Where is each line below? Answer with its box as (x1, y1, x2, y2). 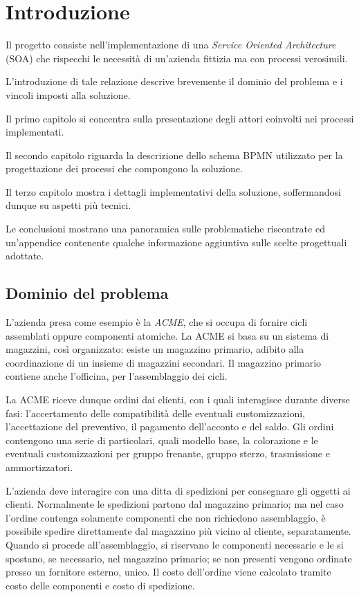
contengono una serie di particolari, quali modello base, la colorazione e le (6, 432, 318, 447)
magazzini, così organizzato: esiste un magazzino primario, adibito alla (6, 342, 304, 356)
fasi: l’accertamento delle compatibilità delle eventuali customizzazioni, (6, 405, 306, 420)
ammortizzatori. (6, 459, 73, 474)
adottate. (6, 248, 44, 263)
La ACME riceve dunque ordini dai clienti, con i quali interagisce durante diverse (6, 392, 350, 407)
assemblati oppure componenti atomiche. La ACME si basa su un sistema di (6, 328, 329, 342)
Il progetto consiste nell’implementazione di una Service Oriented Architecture (6, 37, 336, 52)
